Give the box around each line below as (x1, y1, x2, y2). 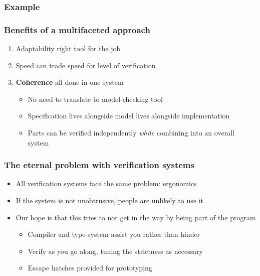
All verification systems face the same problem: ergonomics (16, 178, 197, 189)
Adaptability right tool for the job (16, 43, 121, 54)
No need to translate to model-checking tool (28, 93, 163, 104)
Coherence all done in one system (16, 77, 124, 87)
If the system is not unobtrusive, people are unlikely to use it (16, 195, 203, 206)
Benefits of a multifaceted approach (4, 23, 150, 36)
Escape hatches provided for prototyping (28, 262, 152, 273)
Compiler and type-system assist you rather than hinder (28, 229, 200, 239)
